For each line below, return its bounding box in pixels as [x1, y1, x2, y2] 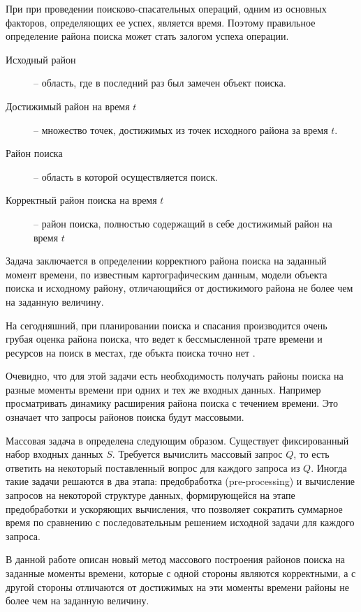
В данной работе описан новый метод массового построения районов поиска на [6, 552, 346, 567]
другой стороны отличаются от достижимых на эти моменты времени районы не [6, 579, 349, 594]
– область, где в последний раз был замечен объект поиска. [34, 75, 286, 90]
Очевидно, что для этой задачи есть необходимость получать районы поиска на [6, 368, 344, 383]
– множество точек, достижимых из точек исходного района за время [34, 122, 328, 137]
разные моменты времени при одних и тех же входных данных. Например [6, 382, 321, 396]
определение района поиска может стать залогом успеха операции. [6, 29, 289, 43]
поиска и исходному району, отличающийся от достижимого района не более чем [6, 281, 353, 295]
